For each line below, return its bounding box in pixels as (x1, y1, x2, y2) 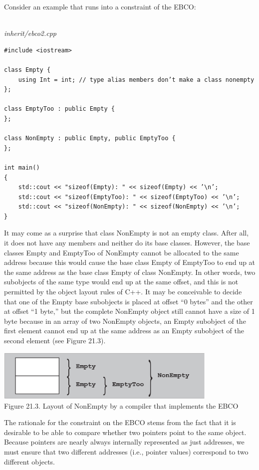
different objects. (4, 456, 55, 467)
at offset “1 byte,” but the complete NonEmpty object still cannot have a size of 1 (4, 306, 255, 316)
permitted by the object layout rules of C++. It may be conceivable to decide (4, 286, 242, 297)
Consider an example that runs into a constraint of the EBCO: (4, 1, 196, 11)
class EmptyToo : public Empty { (4, 105, 115, 113)
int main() (4, 164, 40, 171)
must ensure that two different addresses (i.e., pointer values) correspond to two (4, 447, 249, 457)
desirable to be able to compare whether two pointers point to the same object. (4, 427, 247, 437)
